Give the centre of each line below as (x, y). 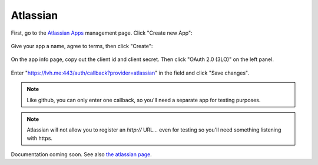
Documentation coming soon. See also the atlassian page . (82, 154)
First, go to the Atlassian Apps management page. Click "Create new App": (102, 33)
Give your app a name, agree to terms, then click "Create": (82, 46)
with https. (40, 138)
